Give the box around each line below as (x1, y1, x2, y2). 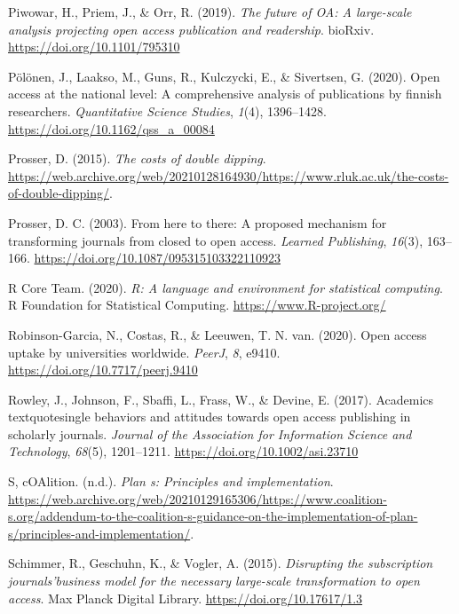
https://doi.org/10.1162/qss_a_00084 (8, 119, 215, 138)
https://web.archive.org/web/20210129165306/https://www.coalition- (8, 489, 387, 508)
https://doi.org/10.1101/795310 (8, 37, 180, 56)
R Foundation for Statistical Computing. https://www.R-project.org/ (8, 295, 386, 314)
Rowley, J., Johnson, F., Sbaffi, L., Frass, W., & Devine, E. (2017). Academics (8, 390, 434, 408)
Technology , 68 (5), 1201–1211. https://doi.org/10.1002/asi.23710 (8, 442, 359, 460)
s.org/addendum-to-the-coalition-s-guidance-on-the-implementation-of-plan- (8, 507, 418, 525)
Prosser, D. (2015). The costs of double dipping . (8, 149, 266, 168)
